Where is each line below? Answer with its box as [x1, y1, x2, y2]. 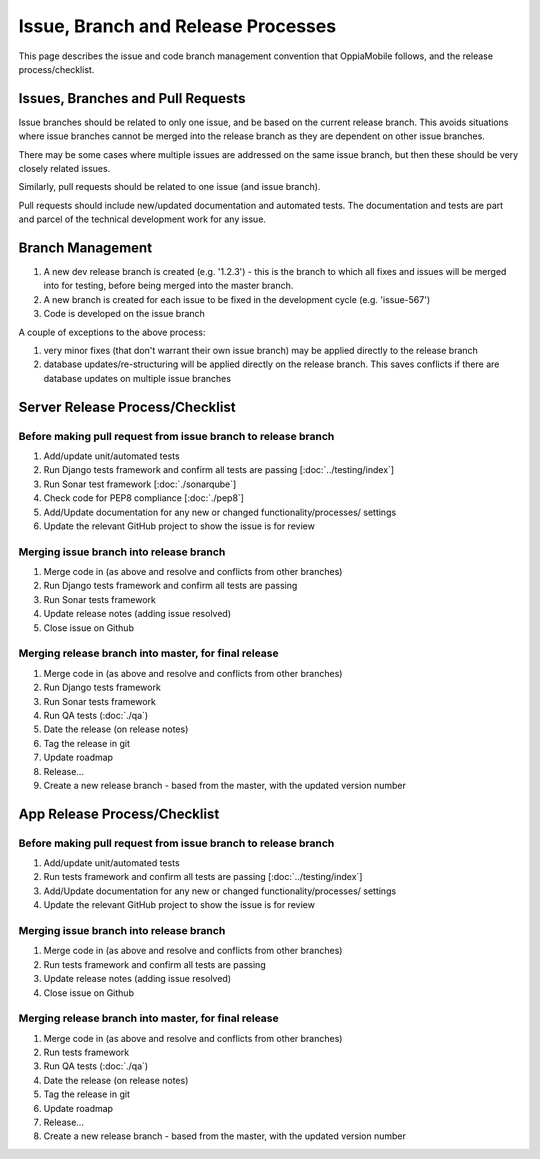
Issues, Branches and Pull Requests [18, 90, 246, 107]
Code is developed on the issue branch [43, 308, 205, 320]
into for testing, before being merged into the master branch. [43, 280, 294, 292]
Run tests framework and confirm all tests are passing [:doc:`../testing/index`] [43, 871, 363, 883]
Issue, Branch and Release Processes [18, 15, 337, 37]
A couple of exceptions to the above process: [18, 326, 206, 338]
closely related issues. [18, 163, 111, 175]
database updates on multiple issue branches [43, 372, 232, 384]
